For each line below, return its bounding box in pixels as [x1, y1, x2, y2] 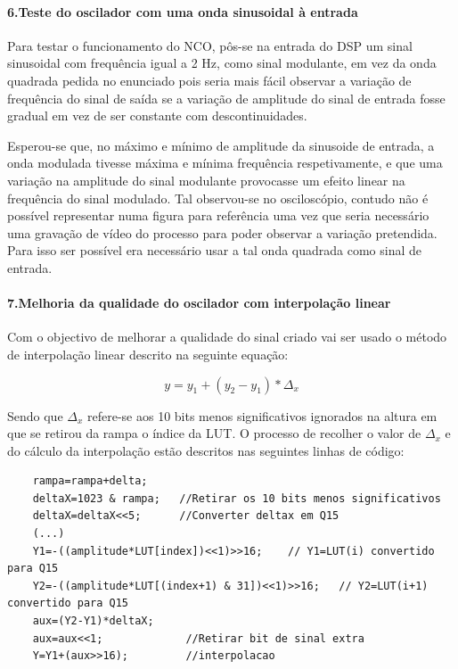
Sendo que [7, 406, 63, 425]
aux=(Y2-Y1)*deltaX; [32, 615, 154, 628]
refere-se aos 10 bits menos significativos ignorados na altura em [87, 406, 438, 425]
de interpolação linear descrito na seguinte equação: [7, 344, 289, 363]
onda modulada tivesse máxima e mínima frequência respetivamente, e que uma [7, 153, 443, 172]
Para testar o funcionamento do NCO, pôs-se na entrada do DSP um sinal [7, 36, 413, 54]
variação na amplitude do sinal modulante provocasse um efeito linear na [7, 170, 405, 189]
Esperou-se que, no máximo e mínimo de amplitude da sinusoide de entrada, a [7, 136, 435, 154]
